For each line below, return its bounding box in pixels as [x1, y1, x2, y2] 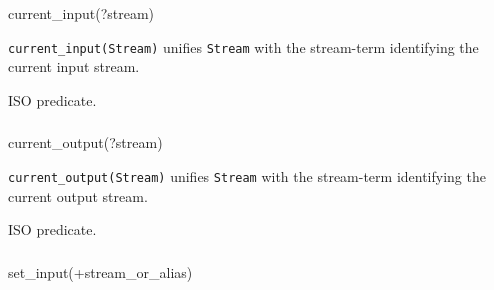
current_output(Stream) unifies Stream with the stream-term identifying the [8, 165, 486, 186]
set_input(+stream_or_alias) [8, 261, 193, 282]
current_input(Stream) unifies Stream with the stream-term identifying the [8, 36, 479, 57]
